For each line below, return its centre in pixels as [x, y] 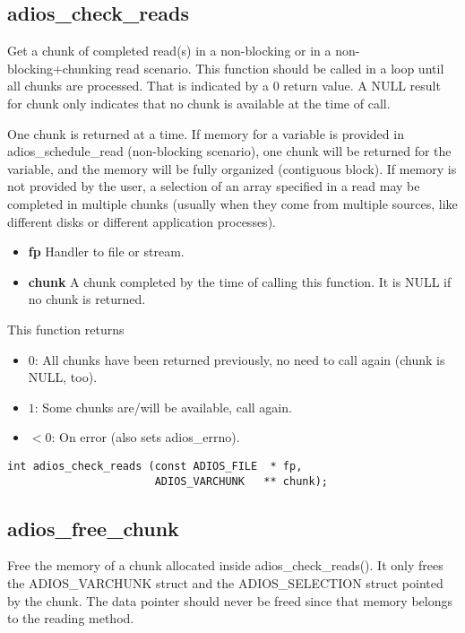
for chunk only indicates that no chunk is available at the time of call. [199, 103]
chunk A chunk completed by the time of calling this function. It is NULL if [240, 281]
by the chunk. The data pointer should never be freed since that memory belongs [230, 600]
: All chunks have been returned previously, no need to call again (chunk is [240, 359]
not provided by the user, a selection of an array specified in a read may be [214, 186]
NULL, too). [63, 377]
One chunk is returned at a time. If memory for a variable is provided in [206, 133]
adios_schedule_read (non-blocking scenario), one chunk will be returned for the [229, 151]
